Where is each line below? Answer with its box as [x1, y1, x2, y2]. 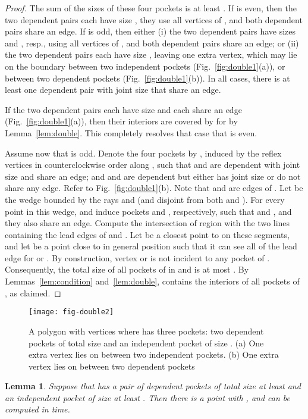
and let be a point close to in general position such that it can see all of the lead [5, 240, 297, 252]
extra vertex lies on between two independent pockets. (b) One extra [29, 348, 279, 361]
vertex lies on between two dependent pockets [29, 359, 195, 372]
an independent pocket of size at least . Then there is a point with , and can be [5, 391, 291, 404]
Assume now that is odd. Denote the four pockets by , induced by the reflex [5, 146, 282, 159]
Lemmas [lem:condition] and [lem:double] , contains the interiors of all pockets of [5, 275, 300, 287]
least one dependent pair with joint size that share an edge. [5, 83, 221, 96]
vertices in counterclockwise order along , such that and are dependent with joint [5, 158, 300, 171]
